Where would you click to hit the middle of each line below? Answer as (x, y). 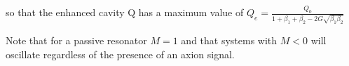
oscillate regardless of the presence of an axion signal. (120, 54)
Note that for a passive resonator (76, 40)
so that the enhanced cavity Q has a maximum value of (125, 12)
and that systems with (229, 40)
